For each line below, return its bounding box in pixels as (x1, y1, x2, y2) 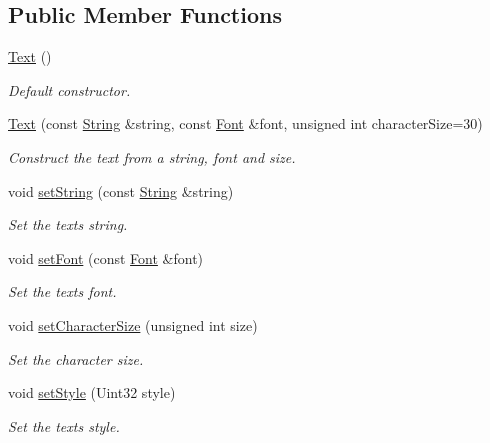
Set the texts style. (8, 415, 120, 436)
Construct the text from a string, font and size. (8, 146, 296, 167)
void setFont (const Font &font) (8, 247, 204, 268)
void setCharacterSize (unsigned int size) (8, 314, 258, 335)
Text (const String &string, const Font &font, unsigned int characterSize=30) (8, 113, 483, 134)
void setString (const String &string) (8, 180, 234, 201)
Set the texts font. (8, 281, 117, 302)
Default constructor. (8, 79, 131, 100)
